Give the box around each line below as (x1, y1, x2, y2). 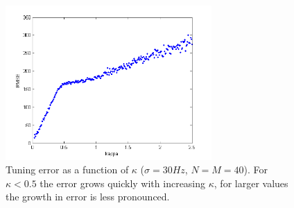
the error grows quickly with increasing (40, 175, 206, 190)
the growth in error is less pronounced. (6, 189, 170, 204)
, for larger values (214, 175, 288, 190)
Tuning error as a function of (6, 162, 129, 177)
